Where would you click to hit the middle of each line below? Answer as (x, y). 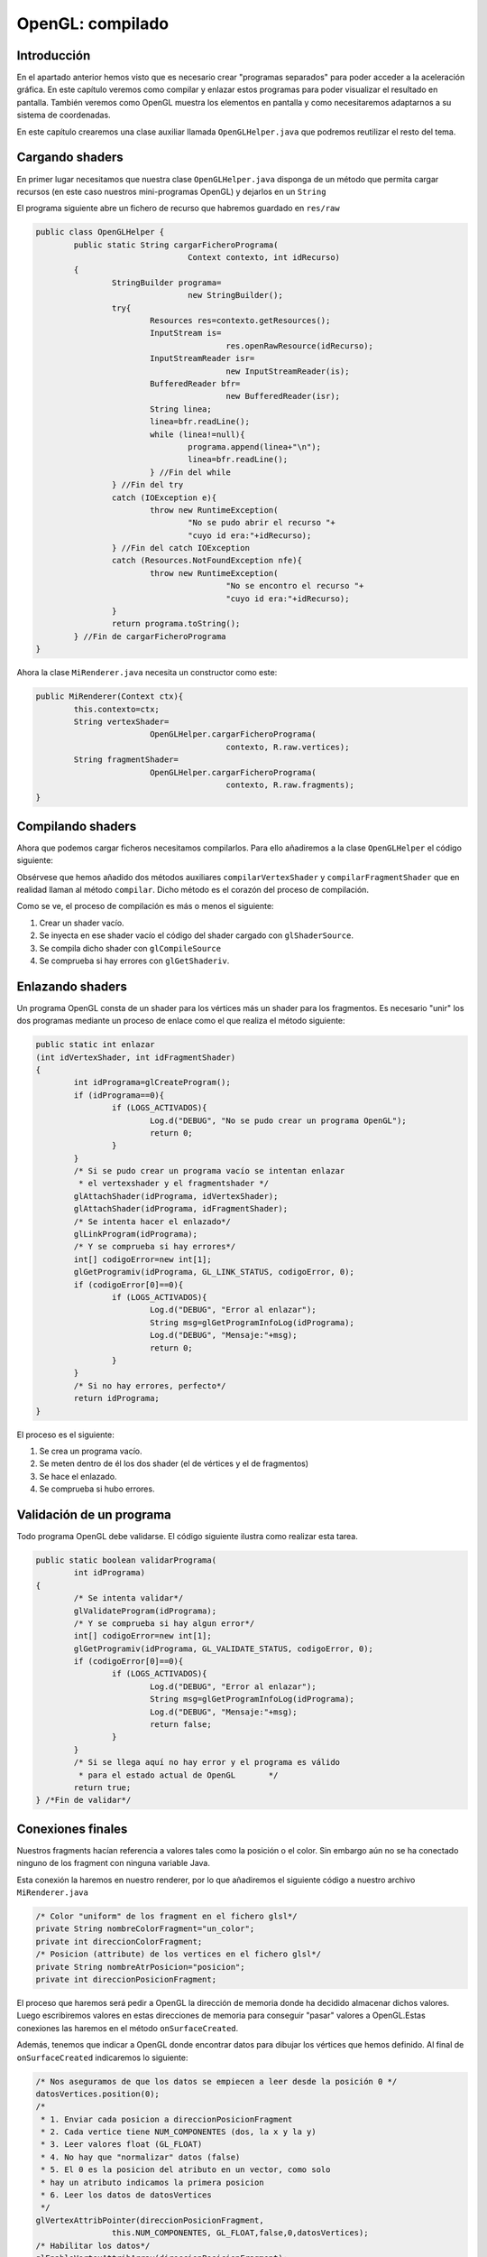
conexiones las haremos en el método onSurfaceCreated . (128, 2028)
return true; (102, 1787)
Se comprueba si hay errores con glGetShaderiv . (134, 961)
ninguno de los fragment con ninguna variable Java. (114, 1863)
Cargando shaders (70, 158)
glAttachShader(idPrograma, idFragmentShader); (181, 1209)
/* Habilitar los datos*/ (93, 2245)
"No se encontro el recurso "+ (295, 586)
